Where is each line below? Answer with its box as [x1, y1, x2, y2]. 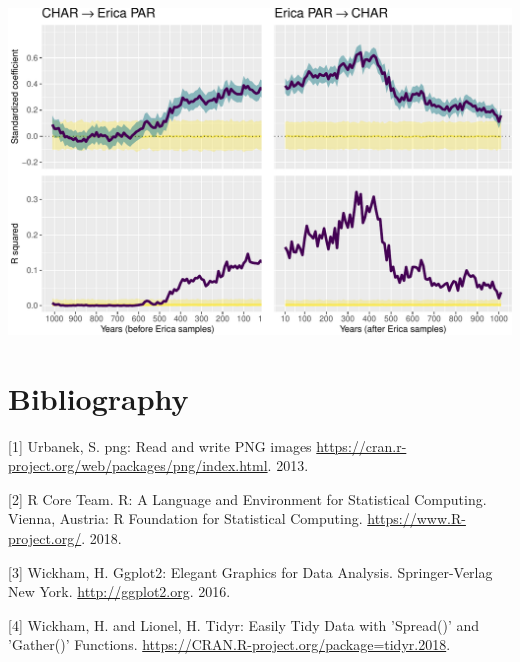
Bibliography [8, 377, 189, 418]
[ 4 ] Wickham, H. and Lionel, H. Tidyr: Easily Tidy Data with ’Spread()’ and [8, 614, 480, 635]
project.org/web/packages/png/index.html [8, 455, 268, 476]
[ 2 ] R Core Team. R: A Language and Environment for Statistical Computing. [8, 488, 487, 509]
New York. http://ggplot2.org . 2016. [8, 581, 231, 602]
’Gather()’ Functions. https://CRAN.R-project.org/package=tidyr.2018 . [8, 634, 451, 655]
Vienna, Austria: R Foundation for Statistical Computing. [8, 508, 363, 529]
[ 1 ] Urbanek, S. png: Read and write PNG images [8, 435, 312, 456]
